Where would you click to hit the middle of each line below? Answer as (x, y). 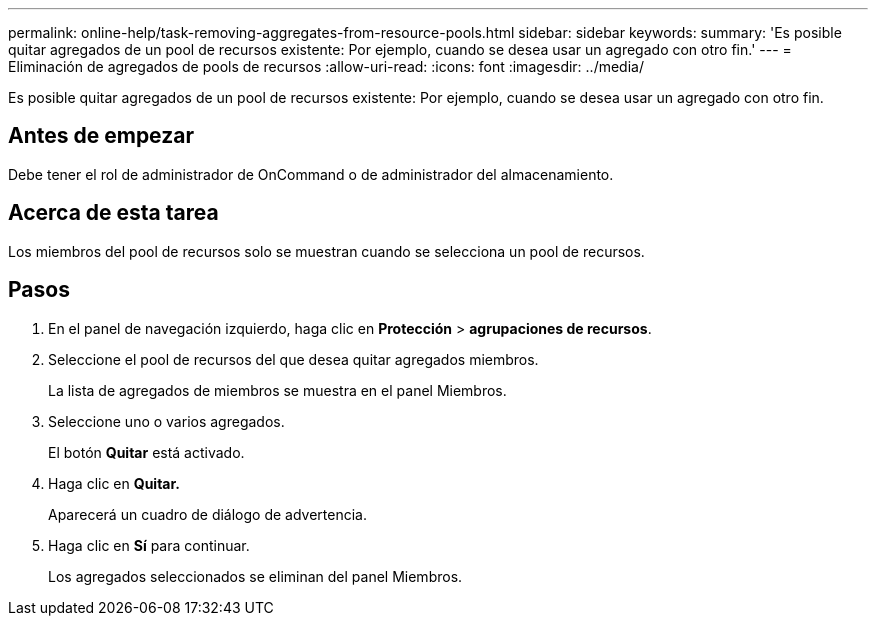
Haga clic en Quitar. (114, 483)
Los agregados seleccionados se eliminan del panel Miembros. (255, 576)
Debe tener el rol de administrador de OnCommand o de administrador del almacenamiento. (311, 174)
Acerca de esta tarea (113, 213)
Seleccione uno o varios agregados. (166, 421)
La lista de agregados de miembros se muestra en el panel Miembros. (277, 390)
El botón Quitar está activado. (146, 452)
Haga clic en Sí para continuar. (149, 545)
